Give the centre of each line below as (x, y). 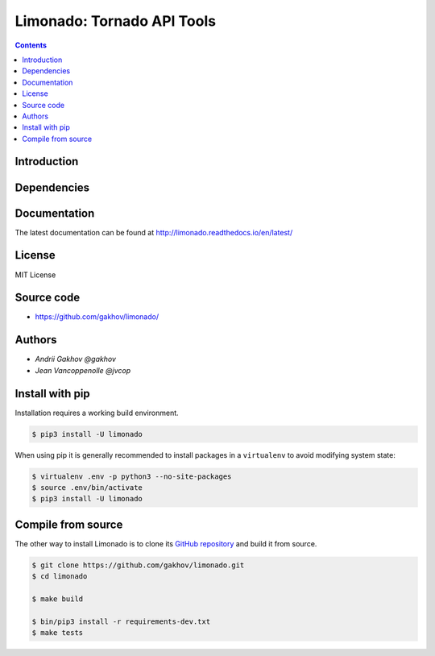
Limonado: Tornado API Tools (116, 21)
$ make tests (58, 633)
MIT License (35, 275)
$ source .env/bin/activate (87, 487)
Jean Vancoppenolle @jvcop (83, 370)
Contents (31, 45)
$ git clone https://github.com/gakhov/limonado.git (138, 565)
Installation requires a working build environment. (97, 413)
